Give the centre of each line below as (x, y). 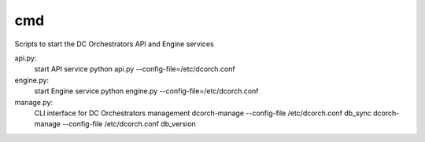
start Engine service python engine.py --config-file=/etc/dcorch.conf (146, 91)
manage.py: (34, 102)
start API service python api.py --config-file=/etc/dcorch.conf (135, 69)
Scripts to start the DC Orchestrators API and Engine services (114, 44)
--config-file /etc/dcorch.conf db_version (129, 124)
